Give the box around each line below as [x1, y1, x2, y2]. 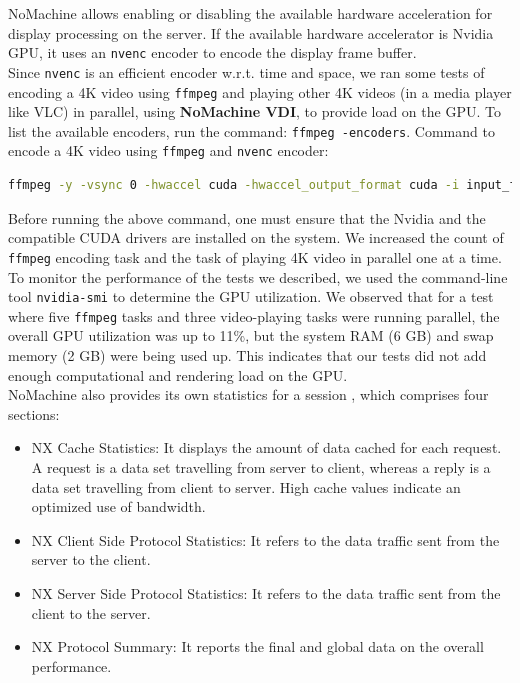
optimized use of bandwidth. [31, 496, 206, 517]
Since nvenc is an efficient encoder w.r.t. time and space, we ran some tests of [8, 61, 485, 82]
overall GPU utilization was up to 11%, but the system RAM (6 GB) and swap [8, 325, 494, 346]
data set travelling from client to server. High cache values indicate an [31, 476, 461, 497]
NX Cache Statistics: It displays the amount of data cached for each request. [31, 437, 502, 458]
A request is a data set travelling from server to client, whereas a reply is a [31, 456, 491, 477]
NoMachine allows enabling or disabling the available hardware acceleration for [8, 3, 493, 23]
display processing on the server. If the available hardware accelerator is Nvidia [8, 22, 494, 43]
